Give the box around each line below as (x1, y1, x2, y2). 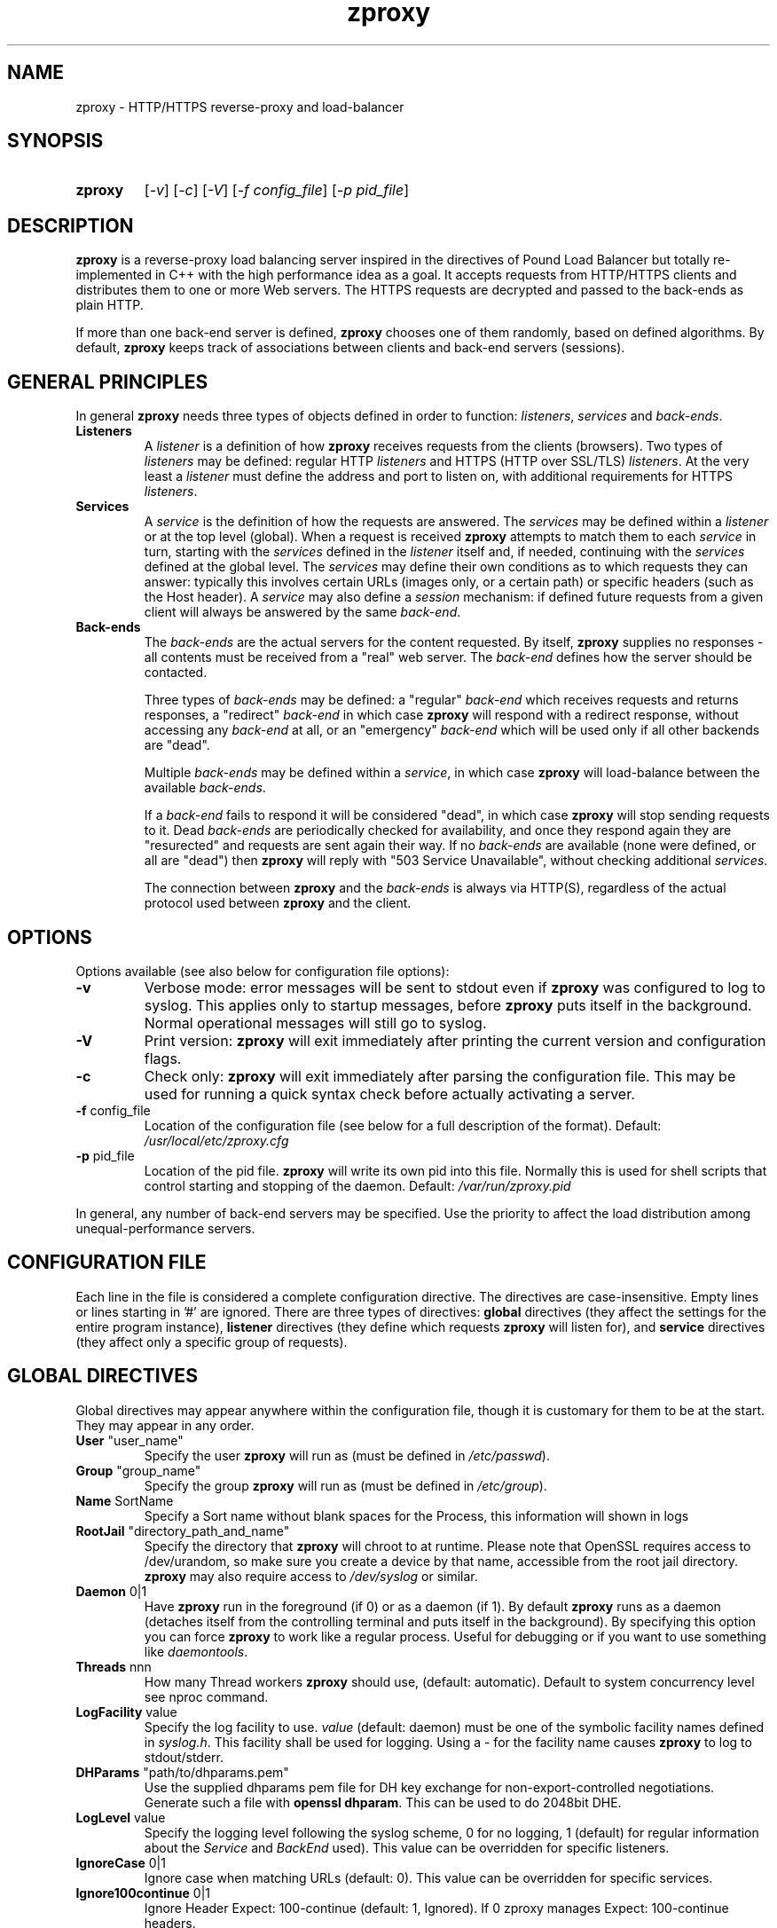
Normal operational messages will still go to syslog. (144, 1013, 487, 1032)
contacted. (144, 665, 208, 681)
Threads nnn (75, 1658, 152, 1674)
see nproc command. (144, 1688, 269, 1704)
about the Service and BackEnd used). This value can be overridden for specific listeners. (144, 1839, 670, 1855)
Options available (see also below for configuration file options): (75, 963, 450, 979)
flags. (144, 1049, 182, 1067)
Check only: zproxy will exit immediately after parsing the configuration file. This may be (144, 1066, 736, 1085)
